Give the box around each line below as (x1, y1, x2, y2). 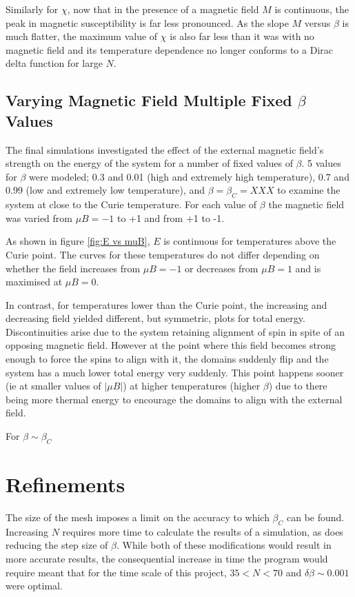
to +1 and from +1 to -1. (116, 210, 225, 225)
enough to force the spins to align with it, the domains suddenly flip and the (6, 352, 329, 366)
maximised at (6, 274, 63, 289)
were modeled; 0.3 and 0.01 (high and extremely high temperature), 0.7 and (29, 169, 349, 183)
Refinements (6, 470, 125, 498)
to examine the (277, 183, 341, 197)
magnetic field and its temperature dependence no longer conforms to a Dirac (6, 42, 333, 57)
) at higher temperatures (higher (123, 378, 261, 393)
